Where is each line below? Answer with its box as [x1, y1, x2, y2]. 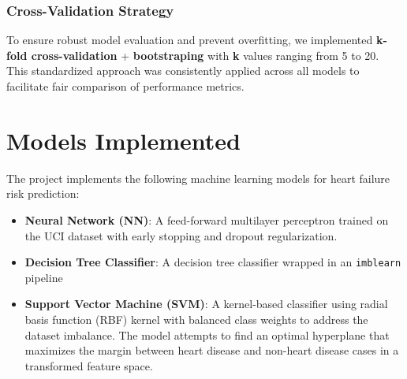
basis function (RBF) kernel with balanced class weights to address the [24, 310, 368, 327]
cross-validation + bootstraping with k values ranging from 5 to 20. [31, 46, 379, 63]
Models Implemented [6, 124, 241, 156]
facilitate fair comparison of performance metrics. [6, 78, 245, 94]
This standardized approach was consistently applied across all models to [6, 62, 360, 79]
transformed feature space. [24, 357, 153, 373]
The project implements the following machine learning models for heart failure [6, 169, 390, 186]
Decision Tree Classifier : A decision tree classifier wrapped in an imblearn [24, 254, 401, 270]
